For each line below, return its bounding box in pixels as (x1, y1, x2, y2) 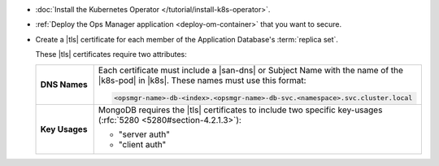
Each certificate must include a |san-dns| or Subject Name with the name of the (98, 64, 404, 76)
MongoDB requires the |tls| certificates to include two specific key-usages (98, 104, 383, 116)
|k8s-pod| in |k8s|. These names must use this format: (98, 74, 306, 85)
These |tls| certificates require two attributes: (35, 50, 187, 59)
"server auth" (118, 129, 171, 140)
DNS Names (40, 79, 89, 90)
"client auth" (118, 139, 167, 151)
